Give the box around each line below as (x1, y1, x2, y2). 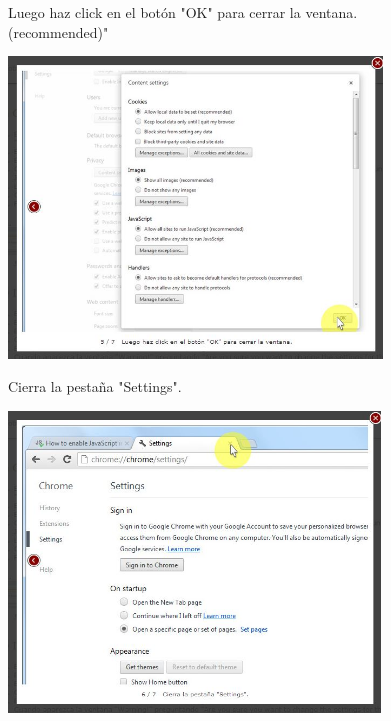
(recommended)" (8, 21, 109, 42)
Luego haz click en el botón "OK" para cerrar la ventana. (8, 2, 358, 22)
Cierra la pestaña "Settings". (8, 376, 182, 397)
